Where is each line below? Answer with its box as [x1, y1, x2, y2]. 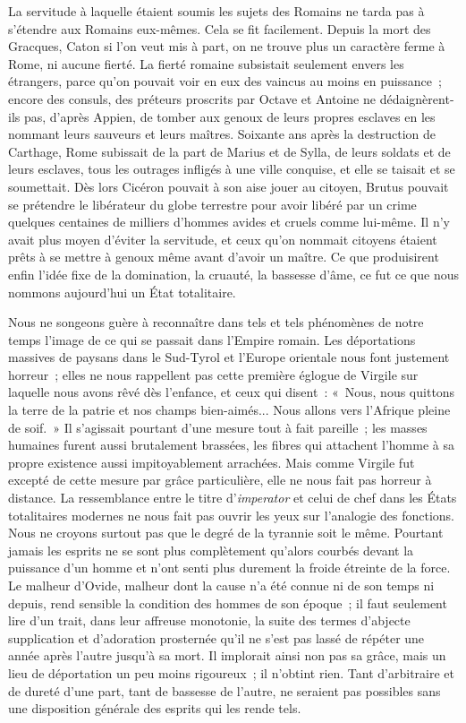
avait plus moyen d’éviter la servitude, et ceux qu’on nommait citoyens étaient [8, 229, 437, 248]
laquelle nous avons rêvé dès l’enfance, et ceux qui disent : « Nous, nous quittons [8, 383, 455, 401]
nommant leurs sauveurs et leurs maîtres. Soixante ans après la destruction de [8, 125, 436, 143]
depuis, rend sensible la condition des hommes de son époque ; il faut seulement [8, 593, 447, 612]
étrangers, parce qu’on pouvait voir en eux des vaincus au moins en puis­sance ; [8, 72, 442, 90]
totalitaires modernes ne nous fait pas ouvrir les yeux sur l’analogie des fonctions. [8, 505, 454, 524]
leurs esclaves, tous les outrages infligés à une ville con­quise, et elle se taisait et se [8, 159, 455, 178]
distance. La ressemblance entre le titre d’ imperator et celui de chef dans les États [8, 488, 457, 507]
